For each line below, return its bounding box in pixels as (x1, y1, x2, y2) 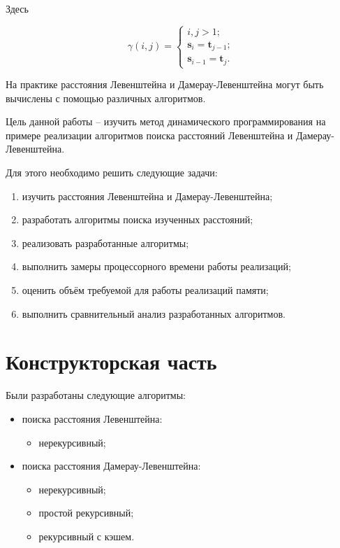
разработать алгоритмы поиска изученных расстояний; (22, 212, 253, 227)
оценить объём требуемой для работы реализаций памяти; (22, 283, 269, 297)
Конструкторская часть (6, 347, 217, 376)
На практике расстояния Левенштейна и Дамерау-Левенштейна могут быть (6, 77, 324, 92)
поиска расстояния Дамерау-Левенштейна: (22, 458, 201, 473)
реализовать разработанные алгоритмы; (22, 235, 189, 250)
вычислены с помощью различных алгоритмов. (6, 90, 206, 105)
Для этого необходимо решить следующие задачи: (6, 165, 218, 180)
